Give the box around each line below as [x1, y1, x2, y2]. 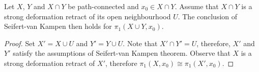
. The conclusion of [178, 11, 238, 21]
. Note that [123, 38, 158, 48]
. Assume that [175, 1, 219, 11]
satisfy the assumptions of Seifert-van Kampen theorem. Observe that [13, 48, 231, 58]
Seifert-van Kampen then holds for [4, 21, 112, 31]
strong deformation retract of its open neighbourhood [4, 11, 171, 21]
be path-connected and [68, 1, 139, 11]
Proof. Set [4, 38, 35, 48]
